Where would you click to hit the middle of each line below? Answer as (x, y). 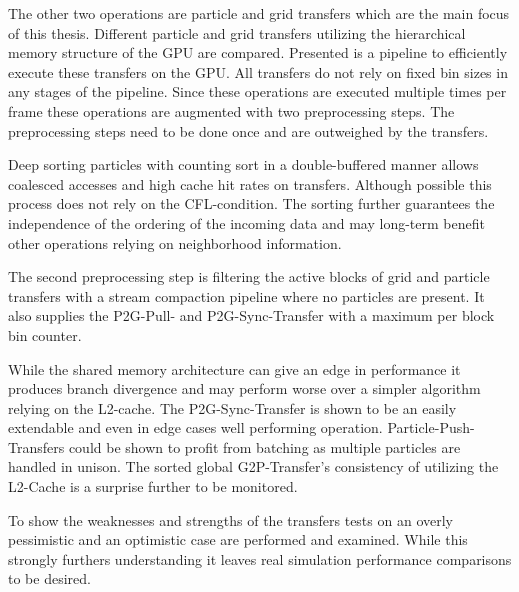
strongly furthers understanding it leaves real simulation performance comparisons (260, 558)
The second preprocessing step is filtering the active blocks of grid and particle (249, 276)
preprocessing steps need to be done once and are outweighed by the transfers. (248, 130)
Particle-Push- (431, 427)
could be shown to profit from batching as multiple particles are (264, 446)
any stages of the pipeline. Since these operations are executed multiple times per (257, 91)
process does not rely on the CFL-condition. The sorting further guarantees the (251, 203)
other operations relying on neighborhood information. (175, 242)
